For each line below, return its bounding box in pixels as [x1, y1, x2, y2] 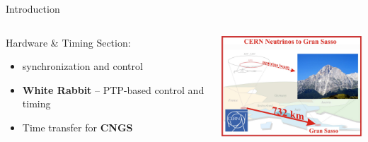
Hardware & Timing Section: [6, 35, 131, 49]
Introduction [6, 1, 60, 16]
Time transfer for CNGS [22, 119, 133, 134]
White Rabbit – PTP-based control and [22, 82, 205, 97]
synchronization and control [22, 59, 143, 73]
